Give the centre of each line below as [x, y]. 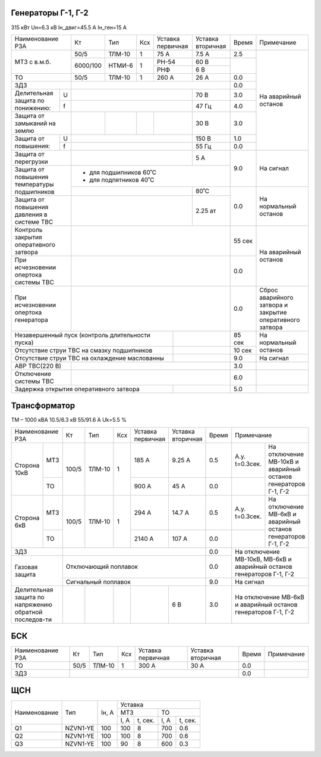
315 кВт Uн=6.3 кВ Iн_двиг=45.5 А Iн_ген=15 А [69, 27]
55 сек [243, 241]
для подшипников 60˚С [123, 172]
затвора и [274, 305]
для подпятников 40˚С [122, 180]
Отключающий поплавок [102, 567]
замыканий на [35, 123]
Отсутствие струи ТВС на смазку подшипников [84, 350]
